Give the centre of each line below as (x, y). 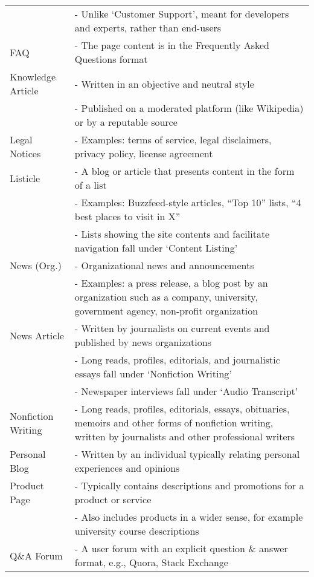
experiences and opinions (127, 468)
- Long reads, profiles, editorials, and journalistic (177, 360)
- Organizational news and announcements (164, 265)
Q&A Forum (36, 555)
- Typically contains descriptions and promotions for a (189, 485)
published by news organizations (143, 342)
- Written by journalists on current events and (172, 328)
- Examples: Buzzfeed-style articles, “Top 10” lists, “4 (188, 202)
